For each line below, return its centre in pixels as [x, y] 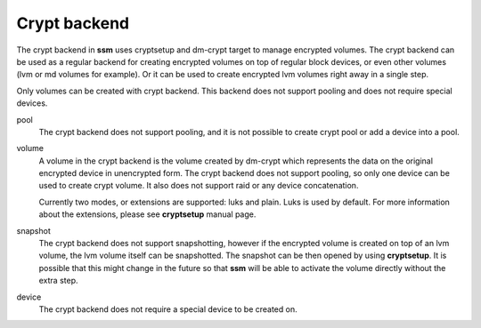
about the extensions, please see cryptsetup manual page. [147, 214]
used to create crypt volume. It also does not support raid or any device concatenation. [199, 186]
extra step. [59, 281]
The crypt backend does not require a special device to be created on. [168, 309]
